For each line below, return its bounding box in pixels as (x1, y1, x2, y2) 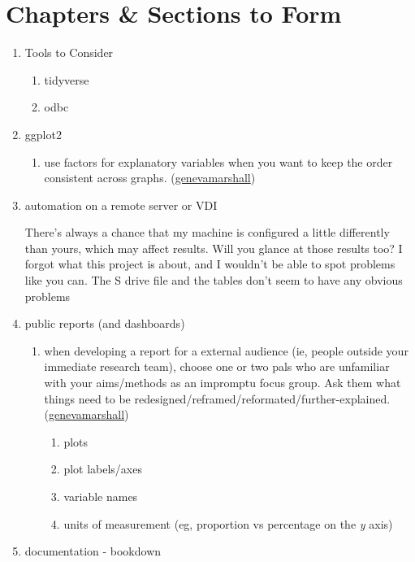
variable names (63, 488, 138, 504)
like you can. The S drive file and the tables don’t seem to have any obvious (24, 272, 403, 289)
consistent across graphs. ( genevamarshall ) (44, 169, 256, 186)
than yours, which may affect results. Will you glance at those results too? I (24, 239, 403, 256)
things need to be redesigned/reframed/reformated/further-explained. (44, 390, 391, 407)
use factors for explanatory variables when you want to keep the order (44, 153, 393, 170)
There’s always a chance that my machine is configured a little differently (24, 224, 390, 241)
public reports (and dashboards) (24, 315, 185, 332)
